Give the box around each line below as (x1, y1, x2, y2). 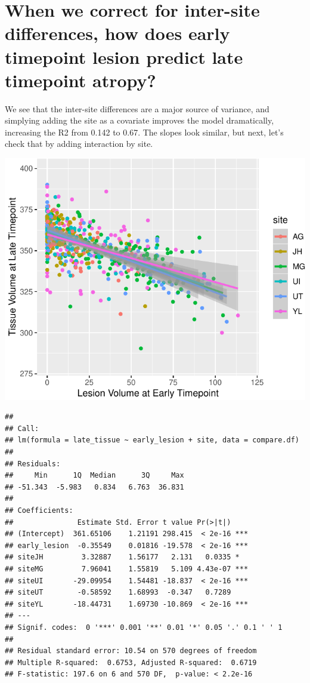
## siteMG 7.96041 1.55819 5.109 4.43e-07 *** (5, 564, 249, 573)
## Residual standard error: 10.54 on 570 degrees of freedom (5, 647, 257, 656)
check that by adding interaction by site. (5, 137, 153, 150)
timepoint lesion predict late (5, 44, 243, 69)
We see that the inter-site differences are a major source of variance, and (5, 102, 269, 115)
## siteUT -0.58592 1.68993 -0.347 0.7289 (5, 588, 231, 597)
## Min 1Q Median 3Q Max (5, 471, 184, 480)
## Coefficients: (5, 506, 73, 515)
